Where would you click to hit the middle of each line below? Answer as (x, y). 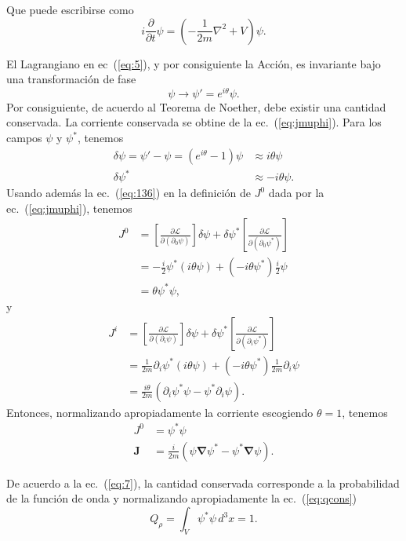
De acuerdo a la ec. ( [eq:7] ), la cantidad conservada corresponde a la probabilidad (203, 483)
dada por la (296, 193)
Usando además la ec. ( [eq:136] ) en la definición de (129, 193)
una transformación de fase (71, 79)
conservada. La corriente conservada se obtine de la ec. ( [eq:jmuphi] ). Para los (194, 122)
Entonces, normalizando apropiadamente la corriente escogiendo (160, 412)
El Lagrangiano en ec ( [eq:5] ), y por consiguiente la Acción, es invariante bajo (194, 63)
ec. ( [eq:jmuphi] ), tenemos (69, 208)
